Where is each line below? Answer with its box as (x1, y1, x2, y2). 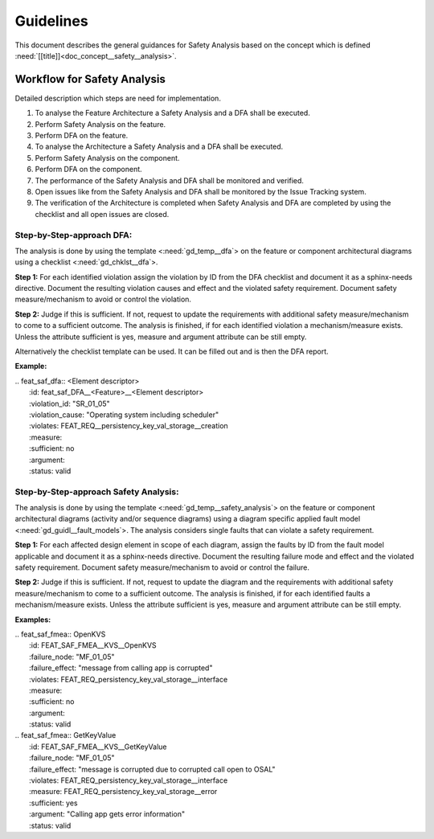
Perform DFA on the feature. (35, 131, 129, 141)
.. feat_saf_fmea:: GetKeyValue (14, 731, 117, 740)
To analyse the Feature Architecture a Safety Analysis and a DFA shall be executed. (35, 108, 311, 118)
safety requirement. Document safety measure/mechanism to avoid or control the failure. (14, 563, 309, 572)
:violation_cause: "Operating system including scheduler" (29, 410, 219, 419)
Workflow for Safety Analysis (14, 72, 166, 86)
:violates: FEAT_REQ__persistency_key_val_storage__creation (29, 421, 228, 431)
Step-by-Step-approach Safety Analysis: (14, 486, 179, 497)
